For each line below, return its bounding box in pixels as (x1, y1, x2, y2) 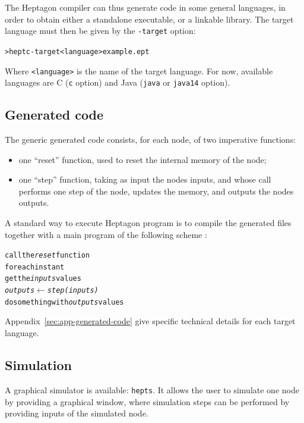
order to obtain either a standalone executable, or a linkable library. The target (5, 12, 294, 25)
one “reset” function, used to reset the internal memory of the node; (18, 153, 267, 165)
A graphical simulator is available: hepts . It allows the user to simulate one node (5, 383, 299, 396)
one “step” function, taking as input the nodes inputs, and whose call (18, 173, 271, 186)
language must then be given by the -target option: (5, 24, 196, 37)
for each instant (5, 262, 65, 271)
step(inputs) (47, 286, 99, 295)
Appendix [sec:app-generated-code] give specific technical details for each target (5, 315, 296, 327)
